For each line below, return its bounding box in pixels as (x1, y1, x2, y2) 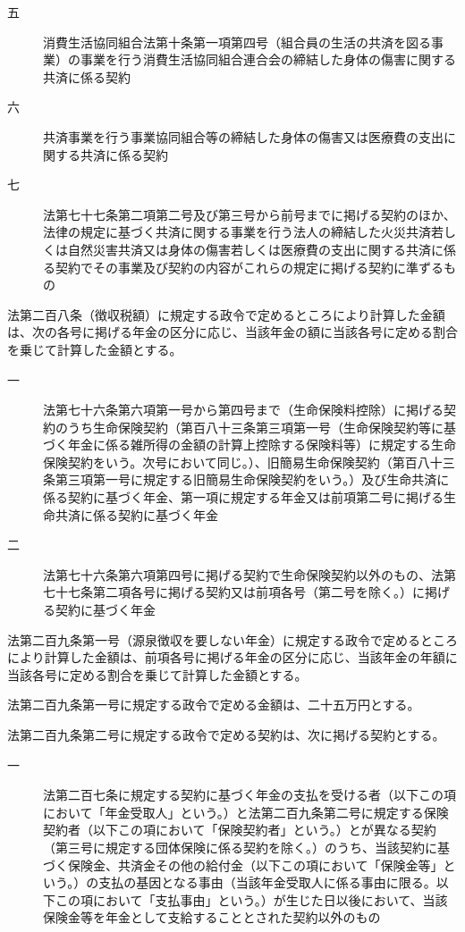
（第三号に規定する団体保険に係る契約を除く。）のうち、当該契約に (43, 837, 437, 856)
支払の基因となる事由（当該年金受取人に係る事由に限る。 (98, 873, 436, 892)
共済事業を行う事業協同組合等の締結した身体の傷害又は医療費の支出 (43, 127, 444, 146)
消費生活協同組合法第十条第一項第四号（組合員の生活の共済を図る (43, 32, 431, 51)
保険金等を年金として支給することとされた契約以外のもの (43, 908, 381, 927)
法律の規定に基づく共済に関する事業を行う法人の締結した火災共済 (43, 223, 431, 241)
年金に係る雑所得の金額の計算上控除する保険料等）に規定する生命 (67, 435, 456, 454)
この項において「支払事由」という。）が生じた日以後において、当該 (55, 890, 448, 909)
